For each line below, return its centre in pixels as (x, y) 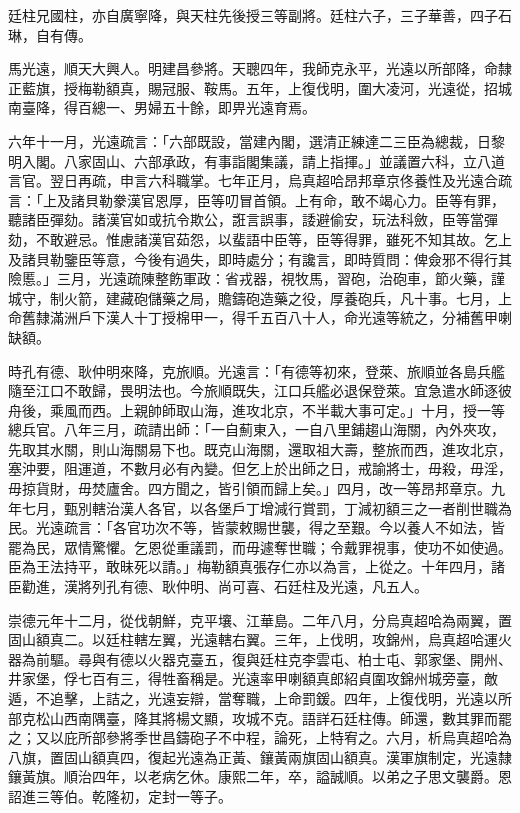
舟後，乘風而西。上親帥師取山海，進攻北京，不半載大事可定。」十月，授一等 (256, 409)
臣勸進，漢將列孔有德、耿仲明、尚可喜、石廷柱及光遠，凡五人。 (218, 586)
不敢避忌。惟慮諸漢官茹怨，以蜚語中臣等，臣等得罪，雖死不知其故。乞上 (273, 238)
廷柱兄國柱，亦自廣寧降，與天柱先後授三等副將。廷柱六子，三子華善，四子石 (260, 15)
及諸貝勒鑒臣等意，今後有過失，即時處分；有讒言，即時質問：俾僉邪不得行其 (260, 258)
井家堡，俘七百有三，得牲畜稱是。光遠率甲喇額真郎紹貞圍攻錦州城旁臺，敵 (253, 678)
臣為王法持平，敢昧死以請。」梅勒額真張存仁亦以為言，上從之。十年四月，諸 (256, 566)
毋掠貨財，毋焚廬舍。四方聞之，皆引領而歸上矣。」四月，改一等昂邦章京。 (249, 488)
